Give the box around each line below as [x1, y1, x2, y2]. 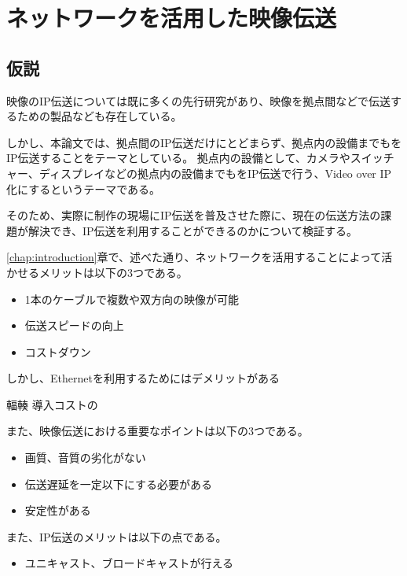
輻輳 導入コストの [6, 396, 98, 412]
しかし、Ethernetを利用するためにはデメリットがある [6, 370, 280, 386]
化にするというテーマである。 [6, 180, 160, 197]
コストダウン [24, 343, 91, 360]
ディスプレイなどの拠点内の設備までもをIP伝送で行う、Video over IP [38, 164, 392, 181]
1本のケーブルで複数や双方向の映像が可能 [24, 290, 239, 307]
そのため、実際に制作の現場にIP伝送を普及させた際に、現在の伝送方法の [6, 207, 381, 223]
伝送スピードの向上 [24, 317, 124, 334]
